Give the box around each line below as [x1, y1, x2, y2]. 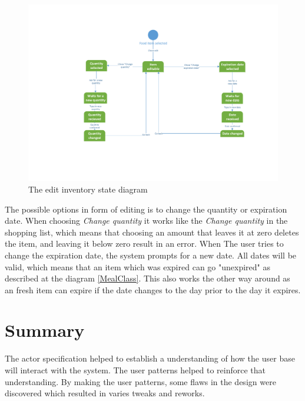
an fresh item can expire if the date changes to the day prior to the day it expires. [5, 283, 301, 296]
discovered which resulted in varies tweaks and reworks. [5, 387, 205, 399]
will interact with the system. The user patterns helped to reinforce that [5, 364, 266, 376]
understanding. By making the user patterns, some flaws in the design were [5, 375, 276, 387]
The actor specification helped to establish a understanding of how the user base [5, 352, 295, 364]
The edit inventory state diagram [28, 183, 148, 195]
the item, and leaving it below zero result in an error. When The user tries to [5, 237, 284, 250]
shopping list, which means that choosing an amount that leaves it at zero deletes [5, 226, 299, 238]
